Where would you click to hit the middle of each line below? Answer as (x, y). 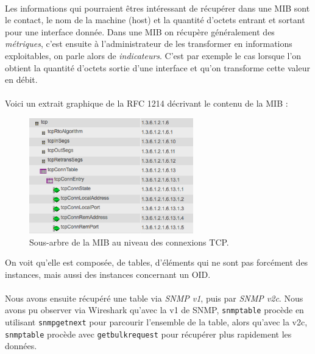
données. (21, 346)
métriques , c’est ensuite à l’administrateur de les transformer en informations (149, 44)
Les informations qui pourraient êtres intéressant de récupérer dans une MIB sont (157, 8)
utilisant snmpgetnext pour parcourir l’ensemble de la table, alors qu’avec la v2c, (156, 322)
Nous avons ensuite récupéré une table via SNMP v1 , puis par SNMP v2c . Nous (154, 298)
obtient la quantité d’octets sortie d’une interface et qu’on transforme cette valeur (157, 67)
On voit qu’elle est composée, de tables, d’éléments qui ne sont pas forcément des (157, 262)
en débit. (21, 80)
